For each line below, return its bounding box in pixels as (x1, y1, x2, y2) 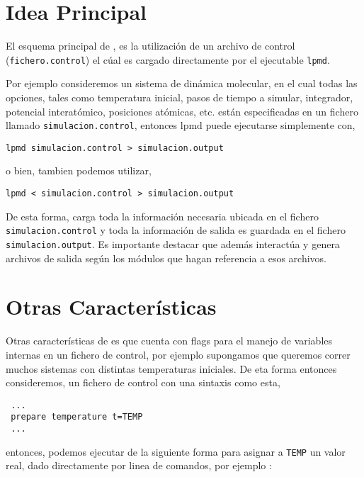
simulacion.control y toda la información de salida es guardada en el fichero (6, 223, 346, 237)
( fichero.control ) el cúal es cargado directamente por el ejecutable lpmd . (6, 52, 330, 67)
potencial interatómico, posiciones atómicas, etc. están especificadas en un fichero (6, 103, 358, 118)
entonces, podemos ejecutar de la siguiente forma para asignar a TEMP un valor (6, 444, 346, 459)
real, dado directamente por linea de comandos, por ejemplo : (6, 458, 272, 473)
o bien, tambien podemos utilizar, (6, 163, 152, 178)
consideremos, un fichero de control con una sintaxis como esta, (6, 375, 280, 390)
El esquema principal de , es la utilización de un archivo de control (6, 38, 295, 53)
